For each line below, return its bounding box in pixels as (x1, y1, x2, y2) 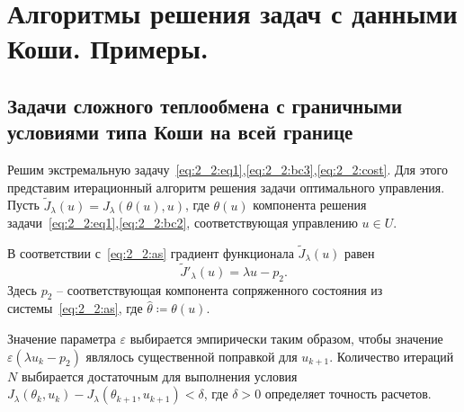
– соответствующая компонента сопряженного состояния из (57, 280, 383, 299)
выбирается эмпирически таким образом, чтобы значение (129, 328, 443, 347)
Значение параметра (7, 328, 116, 347)
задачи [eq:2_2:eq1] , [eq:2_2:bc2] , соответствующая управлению (7, 213, 358, 232)
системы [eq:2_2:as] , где (7, 299, 143, 318)
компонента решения (253, 195, 367, 214)
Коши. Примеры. (7, 30, 209, 67)
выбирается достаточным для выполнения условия (21, 366, 298, 385)
